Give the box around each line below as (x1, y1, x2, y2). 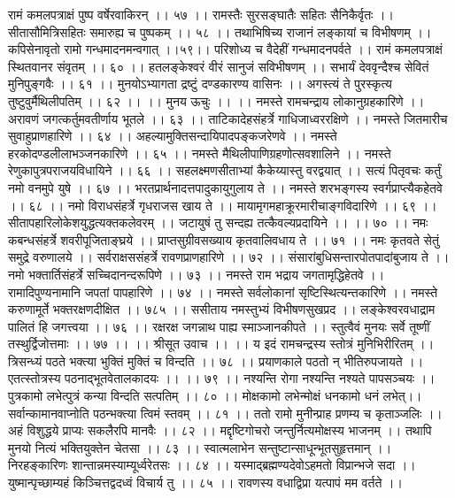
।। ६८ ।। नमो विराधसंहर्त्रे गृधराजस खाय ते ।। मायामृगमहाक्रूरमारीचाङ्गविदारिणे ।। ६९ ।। (8, 195, 437, 214)
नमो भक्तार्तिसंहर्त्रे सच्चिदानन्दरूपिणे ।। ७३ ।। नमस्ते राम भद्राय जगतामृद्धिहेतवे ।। (8, 264, 385, 283)
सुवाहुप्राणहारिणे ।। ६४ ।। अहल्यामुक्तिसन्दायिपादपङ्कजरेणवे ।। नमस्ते (8, 126, 337, 145)
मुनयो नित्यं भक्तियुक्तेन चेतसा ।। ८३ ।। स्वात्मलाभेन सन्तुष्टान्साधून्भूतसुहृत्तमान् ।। (8, 438, 392, 456)
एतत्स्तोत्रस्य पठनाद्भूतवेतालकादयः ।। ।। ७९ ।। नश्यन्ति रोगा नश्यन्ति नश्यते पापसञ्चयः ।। (8, 369, 436, 387)
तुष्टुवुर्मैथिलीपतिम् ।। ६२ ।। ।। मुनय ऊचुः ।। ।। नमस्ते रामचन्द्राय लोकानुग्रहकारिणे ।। (8, 91, 425, 110)
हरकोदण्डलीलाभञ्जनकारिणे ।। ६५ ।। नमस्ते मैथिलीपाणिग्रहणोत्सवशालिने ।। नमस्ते (8, 143, 391, 162)
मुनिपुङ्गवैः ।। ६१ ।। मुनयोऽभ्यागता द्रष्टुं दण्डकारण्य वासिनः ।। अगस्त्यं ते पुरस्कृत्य (8, 74, 392, 93)
